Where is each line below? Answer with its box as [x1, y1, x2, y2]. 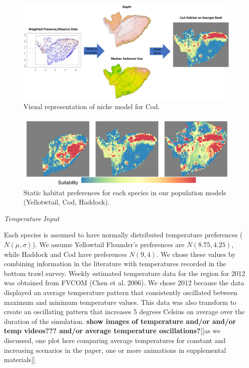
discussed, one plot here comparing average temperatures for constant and [4, 335, 226, 345]
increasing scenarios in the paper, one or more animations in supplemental [4, 345, 226, 355]
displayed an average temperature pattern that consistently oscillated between [4, 287, 238, 298]
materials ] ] [4, 354, 35, 365]
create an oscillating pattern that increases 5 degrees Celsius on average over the [4, 306, 245, 317]
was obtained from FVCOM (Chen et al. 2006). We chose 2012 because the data [4, 277, 244, 288]
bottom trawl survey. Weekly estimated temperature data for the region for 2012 [4, 268, 245, 278]
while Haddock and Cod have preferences [4, 249, 127, 259]
